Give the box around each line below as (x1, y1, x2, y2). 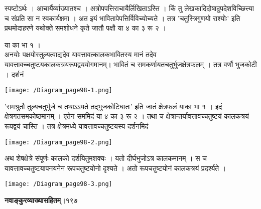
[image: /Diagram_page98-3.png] (5, 180, 112, 188)
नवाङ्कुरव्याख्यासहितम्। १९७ (5, 195, 78, 205)
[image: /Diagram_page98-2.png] (5, 138, 112, 146)
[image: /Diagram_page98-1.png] (5, 87, 112, 94)
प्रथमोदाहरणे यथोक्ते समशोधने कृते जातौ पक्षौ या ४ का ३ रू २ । (5, 23, 166, 33)
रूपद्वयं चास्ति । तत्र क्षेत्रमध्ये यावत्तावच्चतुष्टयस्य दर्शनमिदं (5, 121, 149, 131)
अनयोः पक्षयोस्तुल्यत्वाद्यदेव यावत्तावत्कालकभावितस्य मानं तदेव (5, 49, 157, 60)
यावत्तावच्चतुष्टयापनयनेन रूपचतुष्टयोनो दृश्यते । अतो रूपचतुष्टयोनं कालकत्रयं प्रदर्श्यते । (5, 162, 226, 173)
